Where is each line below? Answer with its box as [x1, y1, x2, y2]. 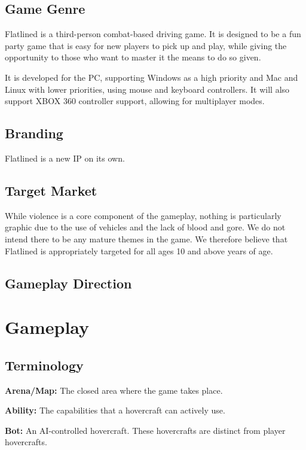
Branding [5, 124, 63, 142]
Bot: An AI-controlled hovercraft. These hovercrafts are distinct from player [5, 424, 286, 436]
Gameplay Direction [5, 273, 132, 292]
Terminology [5, 355, 84, 374]
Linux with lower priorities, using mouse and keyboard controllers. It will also [5, 83, 290, 95]
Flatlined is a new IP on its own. [5, 151, 125, 164]
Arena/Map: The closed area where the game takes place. [5, 384, 223, 396]
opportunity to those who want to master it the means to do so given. [5, 51, 261, 63]
